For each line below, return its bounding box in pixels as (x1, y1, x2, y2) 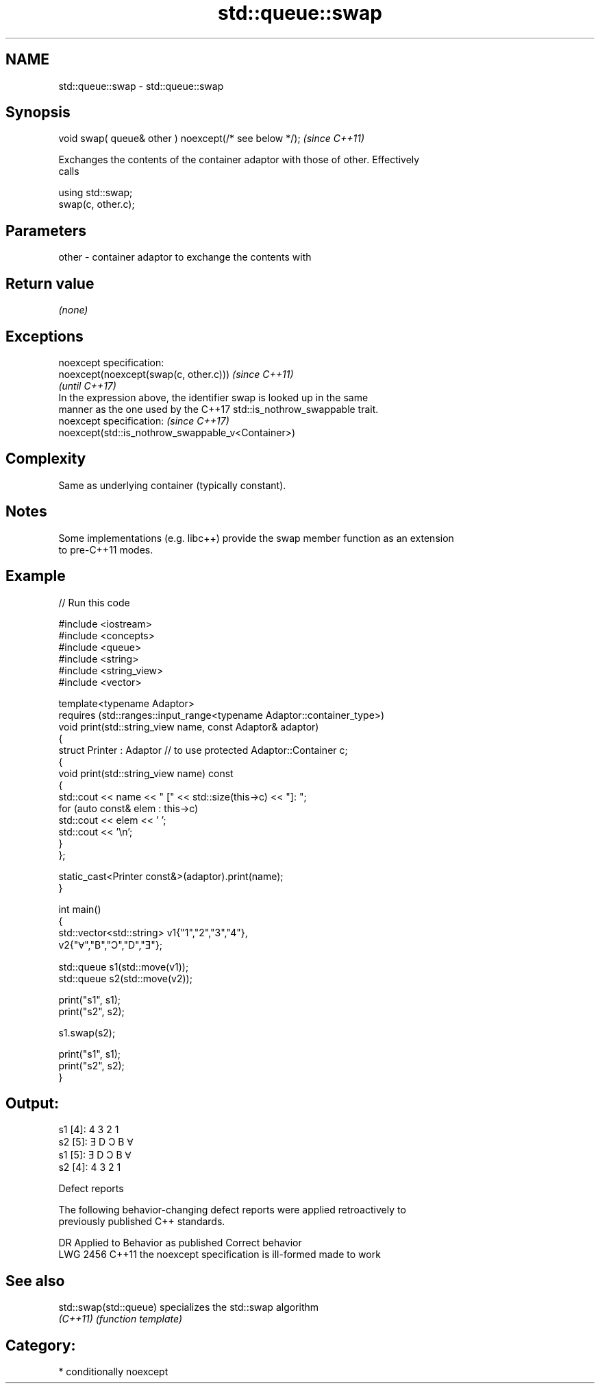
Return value (5, 274, 95, 292)
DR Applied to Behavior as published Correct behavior (58, 1237, 302, 1249)
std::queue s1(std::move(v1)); (58, 960, 189, 973)
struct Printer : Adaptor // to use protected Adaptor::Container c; (58, 744, 348, 756)
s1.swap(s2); (58, 1026, 116, 1038)
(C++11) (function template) (58, 1313, 183, 1325)
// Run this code (58, 596, 130, 608)
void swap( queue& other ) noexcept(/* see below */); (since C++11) (58, 132, 365, 145)
